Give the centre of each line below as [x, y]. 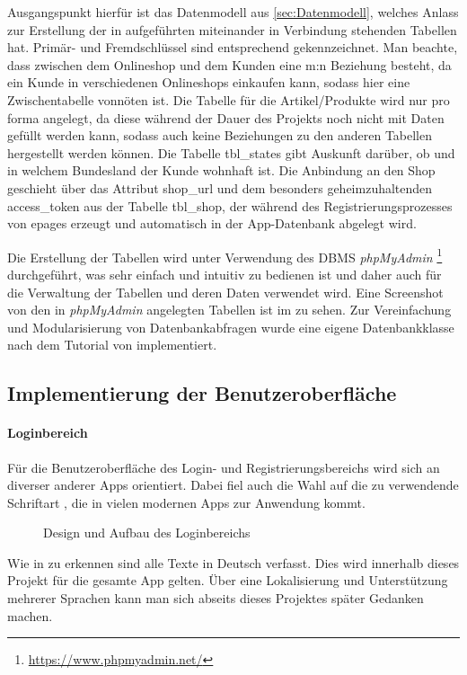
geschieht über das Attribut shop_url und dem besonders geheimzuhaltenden [220, 187]
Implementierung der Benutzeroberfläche [202, 393]
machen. [30, 615]
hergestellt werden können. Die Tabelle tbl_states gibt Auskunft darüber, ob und [231, 152]
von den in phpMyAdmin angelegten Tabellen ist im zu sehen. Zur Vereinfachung [229, 310]
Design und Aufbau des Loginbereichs [147, 533]
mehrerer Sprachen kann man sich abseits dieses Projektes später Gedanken [216, 598]
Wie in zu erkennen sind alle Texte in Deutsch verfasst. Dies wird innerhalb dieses [233, 562]
